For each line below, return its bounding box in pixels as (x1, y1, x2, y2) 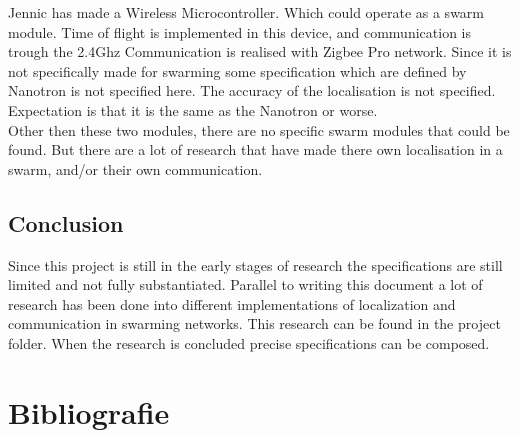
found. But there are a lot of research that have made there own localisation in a (8, 139, 503, 160)
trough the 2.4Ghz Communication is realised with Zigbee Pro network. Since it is (8, 41, 512, 62)
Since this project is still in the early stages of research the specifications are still (8, 254, 503, 275)
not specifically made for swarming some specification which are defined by (8, 60, 467, 81)
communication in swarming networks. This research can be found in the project (8, 313, 501, 334)
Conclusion (8, 207, 124, 238)
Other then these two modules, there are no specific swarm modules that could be (8, 119, 510, 140)
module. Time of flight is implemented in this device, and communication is (8, 21, 471, 42)
